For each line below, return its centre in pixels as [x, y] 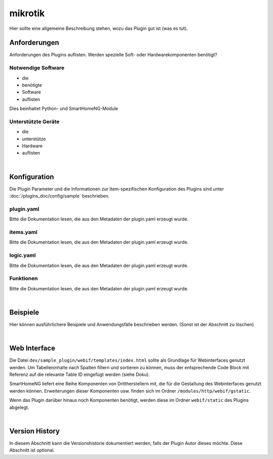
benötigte [32, 85]
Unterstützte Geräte [35, 122]
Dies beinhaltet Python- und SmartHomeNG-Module [64, 108]
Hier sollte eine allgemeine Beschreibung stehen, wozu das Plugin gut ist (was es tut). [99, 28]
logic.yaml [22, 255]
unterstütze [34, 139]
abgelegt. [19, 407]
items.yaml [24, 232]
